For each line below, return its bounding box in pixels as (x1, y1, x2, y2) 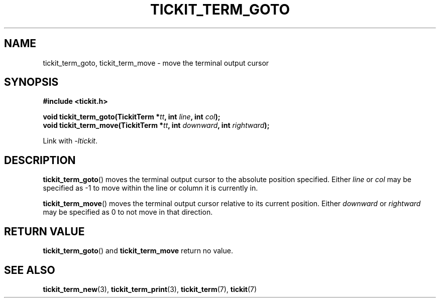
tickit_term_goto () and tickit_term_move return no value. (43, 246, 233, 255)
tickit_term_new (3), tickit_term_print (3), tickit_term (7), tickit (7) (43, 284, 257, 293)
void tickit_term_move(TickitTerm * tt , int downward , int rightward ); (43, 121, 270, 130)
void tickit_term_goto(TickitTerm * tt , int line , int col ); (43, 112, 221, 121)
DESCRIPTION (4, 154, 76, 167)
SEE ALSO (4, 263, 55, 276)
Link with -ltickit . (43, 136, 98, 145)
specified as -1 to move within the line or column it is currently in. (43, 184, 258, 193)
